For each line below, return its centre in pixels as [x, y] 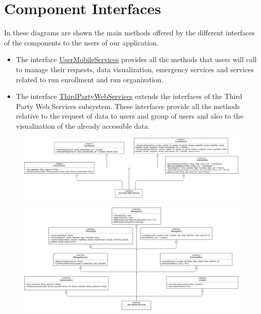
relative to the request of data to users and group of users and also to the [129, 116]
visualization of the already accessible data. [83, 125]
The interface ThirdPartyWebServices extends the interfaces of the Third [129, 96]
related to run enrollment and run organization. [90, 79]
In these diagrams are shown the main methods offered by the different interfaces [129, 33]
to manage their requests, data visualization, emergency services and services [135, 69]
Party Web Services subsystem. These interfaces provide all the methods [128, 106]
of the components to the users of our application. [81, 42]
